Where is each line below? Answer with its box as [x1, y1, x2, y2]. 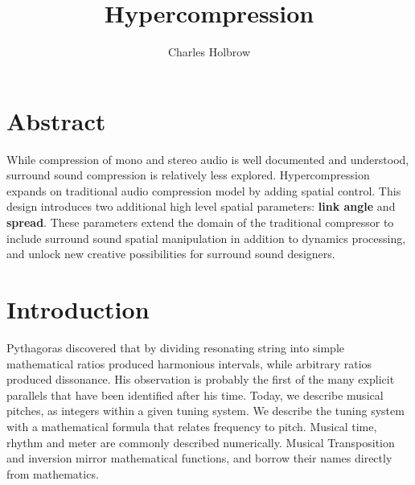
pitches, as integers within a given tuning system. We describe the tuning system [6, 402, 405, 419]
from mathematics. [6, 465, 99, 482]
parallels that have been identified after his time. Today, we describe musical [6, 386, 384, 403]
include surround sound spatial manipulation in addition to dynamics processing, [6, 229, 406, 246]
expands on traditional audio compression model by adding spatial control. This [6, 182, 401, 199]
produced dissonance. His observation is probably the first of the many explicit [6, 371, 395, 388]
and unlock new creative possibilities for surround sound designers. [6, 245, 335, 262]
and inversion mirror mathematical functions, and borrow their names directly [6, 450, 392, 467]
